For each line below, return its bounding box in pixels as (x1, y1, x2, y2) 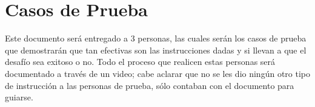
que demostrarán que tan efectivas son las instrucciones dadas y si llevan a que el (5, 43, 307, 56)
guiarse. (5, 91, 33, 103)
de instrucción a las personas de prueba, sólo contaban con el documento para (5, 79, 294, 91)
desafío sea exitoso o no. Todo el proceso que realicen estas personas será (5, 55, 276, 68)
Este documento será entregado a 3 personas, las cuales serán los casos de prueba (5, 32, 307, 44)
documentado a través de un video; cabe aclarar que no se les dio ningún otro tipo (5, 67, 310, 79)
